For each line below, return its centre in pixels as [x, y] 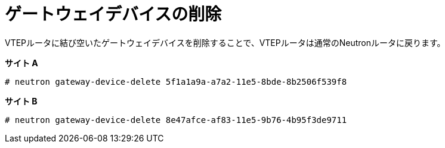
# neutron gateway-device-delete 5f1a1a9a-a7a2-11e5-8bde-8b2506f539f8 [176, 81]
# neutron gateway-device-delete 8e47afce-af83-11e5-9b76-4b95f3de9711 [176, 120]
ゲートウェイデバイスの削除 [113, 14]
